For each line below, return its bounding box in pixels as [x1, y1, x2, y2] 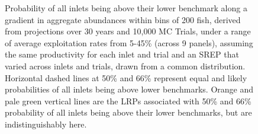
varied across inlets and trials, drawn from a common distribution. [5, 59, 246, 72]
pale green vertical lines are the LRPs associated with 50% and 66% [5, 94, 251, 107]
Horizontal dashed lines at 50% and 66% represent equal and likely [5, 71, 247, 84]
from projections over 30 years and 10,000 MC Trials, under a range [5, 25, 251, 37]
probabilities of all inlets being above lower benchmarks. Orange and [5, 83, 254, 95]
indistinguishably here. [5, 117, 87, 130]
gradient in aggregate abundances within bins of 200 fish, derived [5, 13, 241, 25]
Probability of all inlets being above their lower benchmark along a [5, 2, 247, 14]
